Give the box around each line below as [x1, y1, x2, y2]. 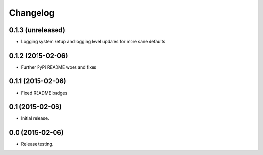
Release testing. [21, 141, 54, 147]
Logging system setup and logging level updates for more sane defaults [21, 39, 166, 45]
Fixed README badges [21, 90, 68, 96]
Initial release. [21, 115, 49, 121]
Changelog [9, 7, 55, 18]
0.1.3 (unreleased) [9, 26, 65, 34]
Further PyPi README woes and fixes [21, 64, 97, 70]
